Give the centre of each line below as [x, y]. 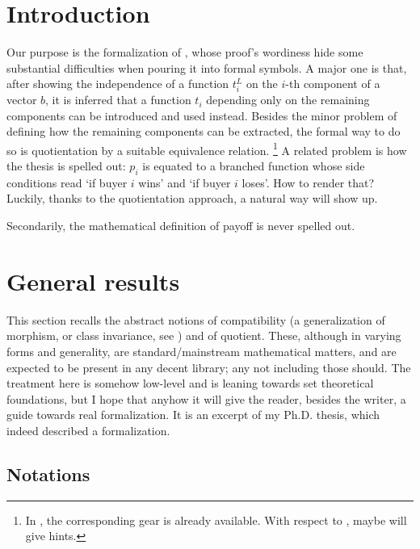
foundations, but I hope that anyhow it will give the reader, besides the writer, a [206, 398]
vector [22, 100]
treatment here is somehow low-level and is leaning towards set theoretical [190, 383]
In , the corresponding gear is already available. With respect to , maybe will [216, 520]
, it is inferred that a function [118, 100]
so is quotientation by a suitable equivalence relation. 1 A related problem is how [207, 149]
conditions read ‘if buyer [67, 182]
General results [93, 281]
